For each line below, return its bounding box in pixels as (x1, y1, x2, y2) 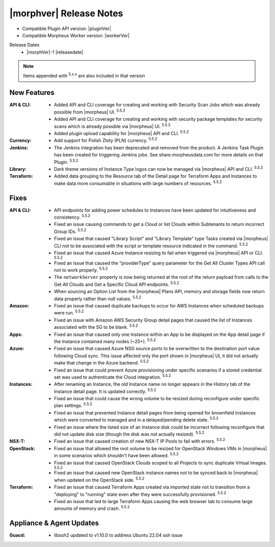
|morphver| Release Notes (9, 8, 123, 19)
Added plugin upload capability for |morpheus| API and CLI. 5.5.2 (54, 129, 189, 136)
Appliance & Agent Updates (9, 519, 99, 528)
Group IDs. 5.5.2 (54, 227, 87, 235)
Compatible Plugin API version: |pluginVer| (22, 25, 112, 32)
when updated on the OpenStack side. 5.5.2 (54, 476, 145, 483)
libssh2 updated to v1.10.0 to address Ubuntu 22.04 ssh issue (54, 532, 183, 538)
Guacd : (9, 532, 25, 538)
